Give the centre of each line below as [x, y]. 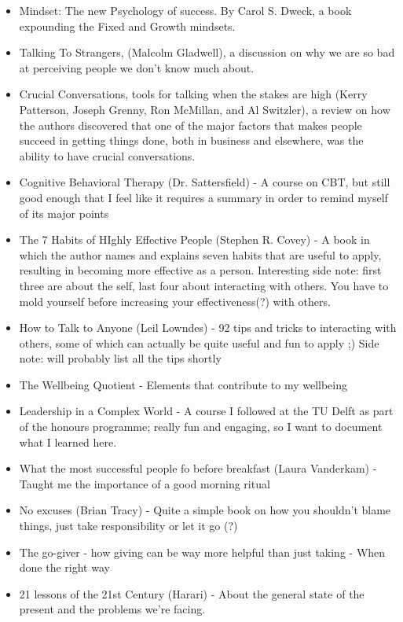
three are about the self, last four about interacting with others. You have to [204, 285]
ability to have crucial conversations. [107, 155]
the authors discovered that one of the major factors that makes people [191, 125]
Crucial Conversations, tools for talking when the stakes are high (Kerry [193, 94]
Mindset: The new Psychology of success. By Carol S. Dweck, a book [185, 10]
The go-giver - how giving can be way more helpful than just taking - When [202, 552]
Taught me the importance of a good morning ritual [145, 483]
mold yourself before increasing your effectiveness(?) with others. [175, 301]
